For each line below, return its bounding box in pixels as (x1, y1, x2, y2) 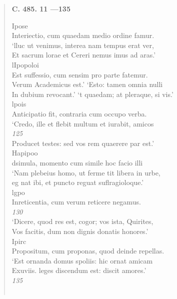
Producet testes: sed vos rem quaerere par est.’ (11, 137, 154, 148)
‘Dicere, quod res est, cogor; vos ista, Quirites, (11, 216, 153, 226)
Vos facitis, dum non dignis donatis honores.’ (11, 226, 148, 236)
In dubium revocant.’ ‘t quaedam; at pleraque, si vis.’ (11, 88, 173, 99)
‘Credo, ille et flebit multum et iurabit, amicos (11, 118, 154, 128)
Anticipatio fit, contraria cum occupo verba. (11, 108, 147, 118)
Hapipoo (11, 147, 38, 158)
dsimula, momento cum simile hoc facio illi (11, 157, 143, 167)
